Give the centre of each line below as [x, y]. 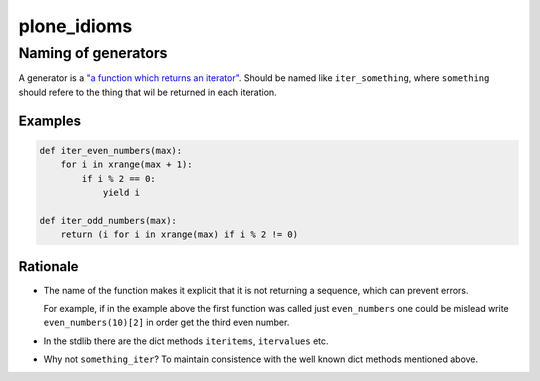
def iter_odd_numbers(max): [108, 220]
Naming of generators [93, 53]
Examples [50, 120]
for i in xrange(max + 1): [127, 164]
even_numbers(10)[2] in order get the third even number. [166, 322]
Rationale [48, 266]
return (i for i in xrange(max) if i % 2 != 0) [179, 234]
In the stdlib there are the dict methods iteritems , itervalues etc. [186, 341]
